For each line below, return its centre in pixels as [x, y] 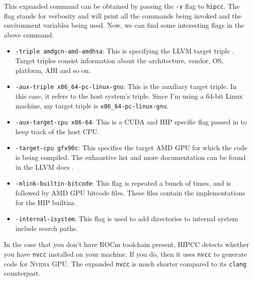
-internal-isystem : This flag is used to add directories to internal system [127, 219]
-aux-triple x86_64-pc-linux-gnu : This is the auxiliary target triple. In [126, 86]
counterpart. [22, 273]
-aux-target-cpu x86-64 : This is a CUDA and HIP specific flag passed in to [131, 122]
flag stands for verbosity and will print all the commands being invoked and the [123, 15]
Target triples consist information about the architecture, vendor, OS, [119, 61]
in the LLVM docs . [45, 167]
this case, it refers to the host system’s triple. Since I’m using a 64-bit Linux [129, 96]
